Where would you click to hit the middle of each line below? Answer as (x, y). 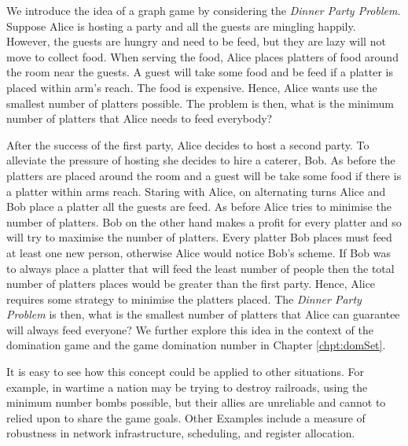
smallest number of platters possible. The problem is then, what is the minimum (200, 103)
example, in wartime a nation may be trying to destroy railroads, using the (187, 387)
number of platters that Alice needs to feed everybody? (140, 118)
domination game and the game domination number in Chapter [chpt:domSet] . (196, 345)
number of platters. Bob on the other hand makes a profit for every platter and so (204, 221)
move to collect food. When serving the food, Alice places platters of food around (202, 56)
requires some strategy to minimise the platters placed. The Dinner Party (184, 299)
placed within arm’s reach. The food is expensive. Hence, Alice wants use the (192, 87)
